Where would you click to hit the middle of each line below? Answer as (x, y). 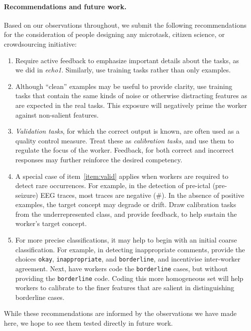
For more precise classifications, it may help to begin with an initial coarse (126, 240)
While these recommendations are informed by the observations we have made (120, 313)
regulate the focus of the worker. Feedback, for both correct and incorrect (125, 150)
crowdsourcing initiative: (40, 44)
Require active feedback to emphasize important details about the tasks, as (127, 60)
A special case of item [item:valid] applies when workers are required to (122, 176)
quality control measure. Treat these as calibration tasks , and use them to (125, 140)
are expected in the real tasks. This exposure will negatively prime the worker (131, 105)
